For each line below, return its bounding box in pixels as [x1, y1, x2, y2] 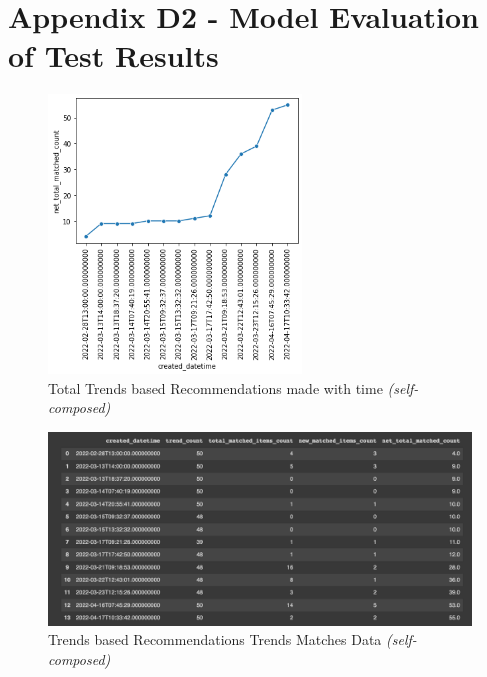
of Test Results [8, 35, 219, 76]
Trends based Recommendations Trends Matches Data [48, 629, 382, 650]
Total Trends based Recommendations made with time [48, 377, 383, 398]
